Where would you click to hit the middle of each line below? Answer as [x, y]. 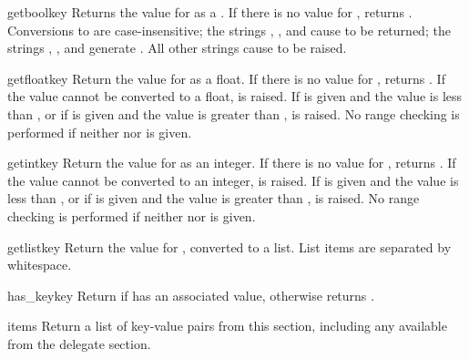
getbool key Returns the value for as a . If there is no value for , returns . [210, 12]
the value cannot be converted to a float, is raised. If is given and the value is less [235, 96]
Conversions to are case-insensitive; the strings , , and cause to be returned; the [229, 30]
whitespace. [40, 265]
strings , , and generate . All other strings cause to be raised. [177, 48]
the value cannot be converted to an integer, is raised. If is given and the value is [233, 180]
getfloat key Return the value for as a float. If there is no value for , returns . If [226, 78]
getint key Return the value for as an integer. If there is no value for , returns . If [232, 163]
